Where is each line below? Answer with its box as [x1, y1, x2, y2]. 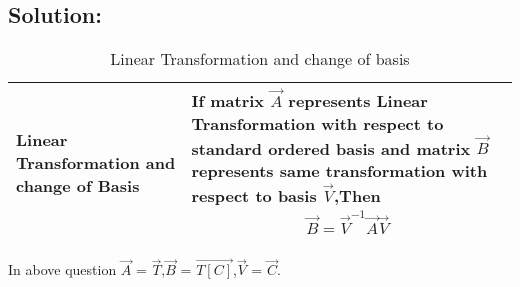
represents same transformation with [191, 159, 488, 183]
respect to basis [191, 183, 317, 207]
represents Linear [288, 88, 428, 112]
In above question [8, 259, 117, 280]
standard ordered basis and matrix [191, 136, 471, 160]
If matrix [191, 88, 265, 112]
